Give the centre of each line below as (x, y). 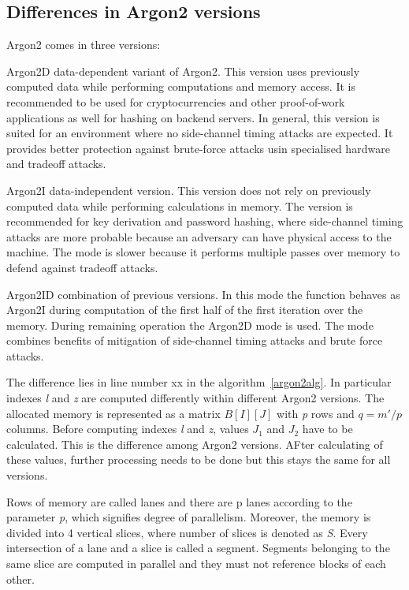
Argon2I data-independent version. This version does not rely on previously (189, 190)
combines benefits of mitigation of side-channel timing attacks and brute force (195, 340)
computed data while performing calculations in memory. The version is (180, 205)
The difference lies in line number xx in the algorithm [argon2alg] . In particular (199, 382)
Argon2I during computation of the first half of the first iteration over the (185, 310)
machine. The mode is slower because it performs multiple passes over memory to (203, 252)
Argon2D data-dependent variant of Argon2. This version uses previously (183, 71)
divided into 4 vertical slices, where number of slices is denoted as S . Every (187, 532)
